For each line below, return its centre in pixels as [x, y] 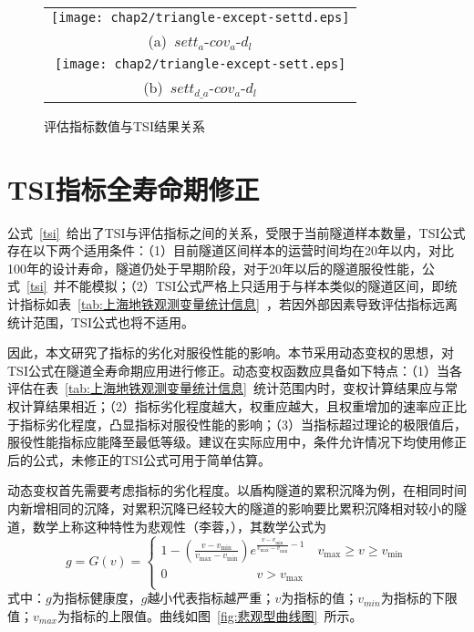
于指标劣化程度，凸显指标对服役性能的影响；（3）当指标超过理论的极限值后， [237, 424]
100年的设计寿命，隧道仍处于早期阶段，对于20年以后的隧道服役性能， [215, 268]
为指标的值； [319, 598]
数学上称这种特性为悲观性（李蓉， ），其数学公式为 [179, 526]
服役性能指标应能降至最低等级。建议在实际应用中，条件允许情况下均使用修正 [237, 442]
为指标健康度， [96, 598]
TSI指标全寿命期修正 [134, 188]
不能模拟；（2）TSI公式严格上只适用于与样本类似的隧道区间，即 [255, 286]
